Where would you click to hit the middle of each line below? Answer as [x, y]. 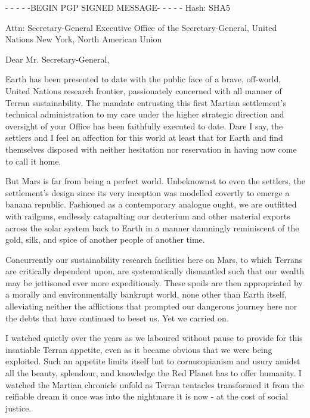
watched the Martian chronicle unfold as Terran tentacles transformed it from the [155, 384]
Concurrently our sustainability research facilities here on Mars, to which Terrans [154, 259]
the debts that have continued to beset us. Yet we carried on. [117, 318]
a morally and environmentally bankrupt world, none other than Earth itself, [146, 294]
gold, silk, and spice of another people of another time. [105, 239]
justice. [18, 408]
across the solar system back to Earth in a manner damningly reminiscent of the [152, 227]
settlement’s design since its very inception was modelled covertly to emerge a [148, 192]
